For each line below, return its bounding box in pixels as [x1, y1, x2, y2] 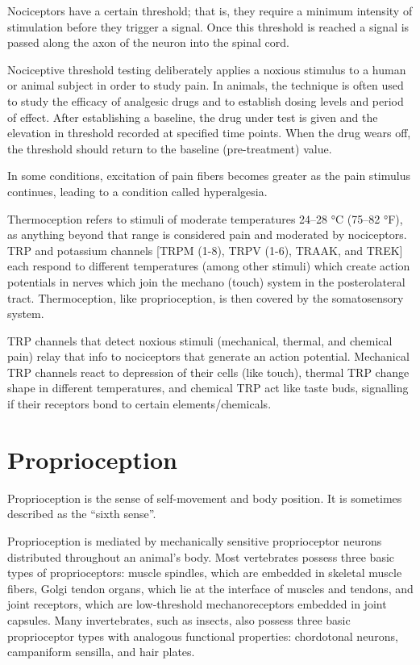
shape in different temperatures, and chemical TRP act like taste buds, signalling [7, 379, 409, 396]
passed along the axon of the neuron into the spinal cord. [7, 34, 289, 51]
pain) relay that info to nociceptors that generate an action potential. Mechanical [7, 348, 410, 365]
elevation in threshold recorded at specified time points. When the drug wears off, [7, 124, 411, 141]
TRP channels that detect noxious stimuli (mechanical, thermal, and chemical [7, 332, 393, 349]
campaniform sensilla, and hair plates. [7, 643, 195, 660]
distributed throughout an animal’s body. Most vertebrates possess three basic [7, 548, 395, 565]
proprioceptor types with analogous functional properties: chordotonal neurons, [7, 627, 398, 644]
